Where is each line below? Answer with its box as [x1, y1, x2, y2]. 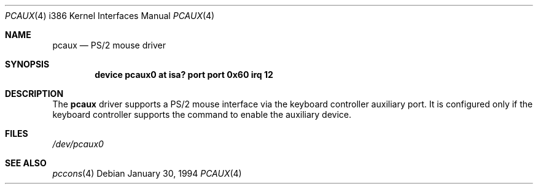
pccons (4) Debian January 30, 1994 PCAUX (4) [52, 168, 242, 179]
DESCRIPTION [5, 88, 64, 99]
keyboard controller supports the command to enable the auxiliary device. [52, 109, 352, 120]
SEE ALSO [5, 158, 47, 168]
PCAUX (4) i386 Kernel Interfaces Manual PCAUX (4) [5, 10, 215, 21]
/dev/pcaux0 [52, 139, 104, 149]
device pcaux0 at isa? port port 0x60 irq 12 [95, 69, 273, 80]
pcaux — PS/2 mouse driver [52, 40, 166, 50]
